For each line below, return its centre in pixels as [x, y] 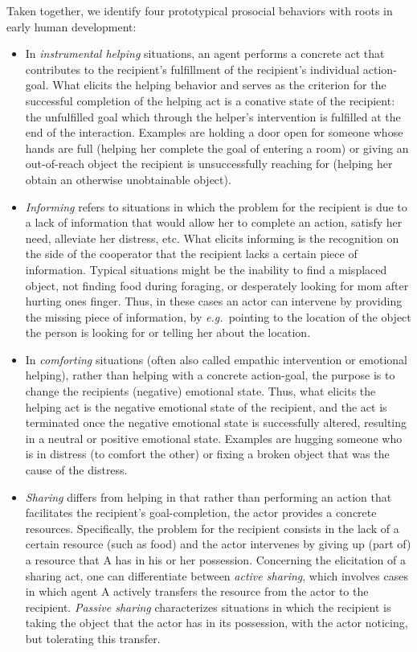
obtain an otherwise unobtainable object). [128, 179]
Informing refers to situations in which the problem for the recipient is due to [216, 206]
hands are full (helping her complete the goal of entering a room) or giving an [217, 148]
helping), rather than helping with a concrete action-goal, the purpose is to [210, 375]
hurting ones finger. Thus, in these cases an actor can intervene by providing [214, 301]
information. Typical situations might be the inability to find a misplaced [206, 269]
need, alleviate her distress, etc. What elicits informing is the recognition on [212, 238]
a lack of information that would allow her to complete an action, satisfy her [214, 222]
